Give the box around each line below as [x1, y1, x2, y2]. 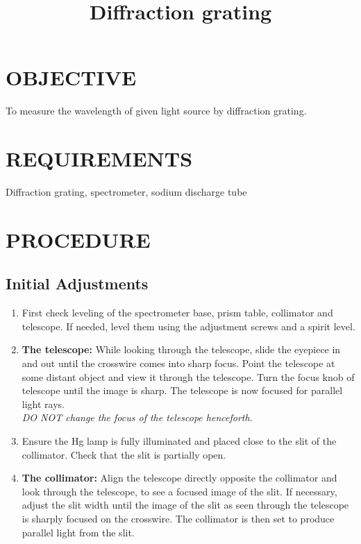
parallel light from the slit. [22, 525, 135, 539]
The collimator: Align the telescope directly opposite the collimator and [22, 470, 337, 485]
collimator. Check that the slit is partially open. [22, 447, 226, 461]
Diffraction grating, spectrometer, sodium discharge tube [6, 185, 247, 199]
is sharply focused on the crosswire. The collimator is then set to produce [22, 511, 335, 525]
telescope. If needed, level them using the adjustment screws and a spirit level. [22, 318, 355, 333]
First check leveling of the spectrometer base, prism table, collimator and [22, 305, 333, 320]
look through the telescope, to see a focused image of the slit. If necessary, [22, 484, 337, 498]
